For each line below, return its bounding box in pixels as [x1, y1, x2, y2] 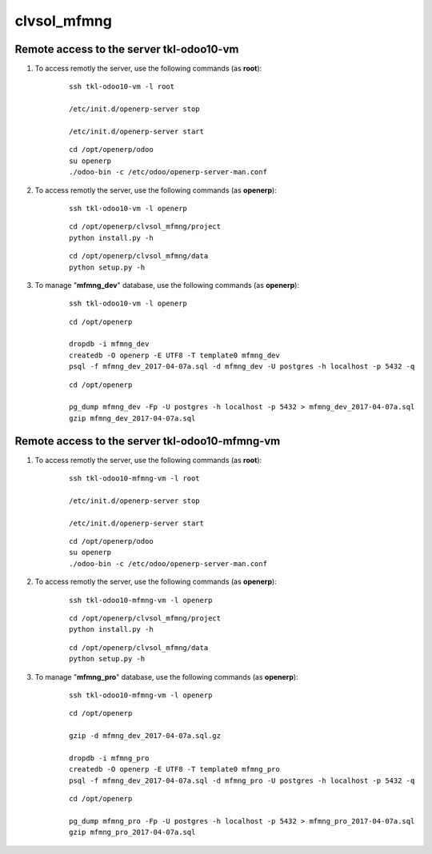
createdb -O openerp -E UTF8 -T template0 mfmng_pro [69, 764, 280, 774]
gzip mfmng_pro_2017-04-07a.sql [69, 828, 196, 837]
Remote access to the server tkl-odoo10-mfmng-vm [14, 434, 281, 448]
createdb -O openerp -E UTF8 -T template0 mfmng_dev [69, 350, 280, 360]
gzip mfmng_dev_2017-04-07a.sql [69, 413, 196, 423]
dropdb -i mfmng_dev [69, 340, 150, 349]
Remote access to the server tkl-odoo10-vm [14, 42, 239, 56]
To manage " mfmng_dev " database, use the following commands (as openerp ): [34, 280, 300, 289]
